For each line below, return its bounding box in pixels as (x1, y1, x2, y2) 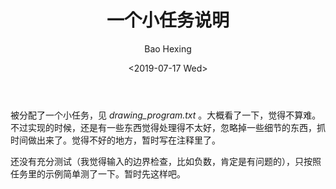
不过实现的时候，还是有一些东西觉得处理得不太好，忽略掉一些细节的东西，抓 (10, 121, 326, 133)
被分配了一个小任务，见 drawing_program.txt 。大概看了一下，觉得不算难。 (10, 109, 322, 121)
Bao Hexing (144, 42, 192, 55)
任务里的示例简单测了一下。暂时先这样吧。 (10, 167, 186, 180)
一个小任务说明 (106, 9, 230, 32)
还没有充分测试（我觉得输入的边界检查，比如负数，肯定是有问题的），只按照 (10, 155, 322, 167)
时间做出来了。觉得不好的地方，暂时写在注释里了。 (10, 134, 221, 146)
